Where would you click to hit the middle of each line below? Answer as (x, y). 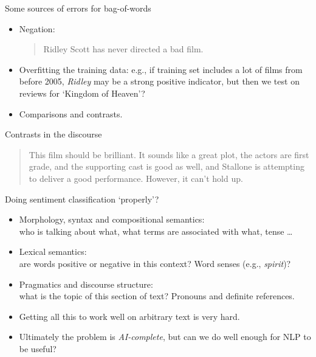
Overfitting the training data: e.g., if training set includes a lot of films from (161, 69)
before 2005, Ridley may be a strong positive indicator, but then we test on (159, 81)
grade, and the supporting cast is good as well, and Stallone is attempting (167, 166)
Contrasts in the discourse (53, 134)
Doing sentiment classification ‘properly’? (82, 199)
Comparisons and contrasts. (71, 113)
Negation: (37, 28)
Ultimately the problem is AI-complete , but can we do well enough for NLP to (165, 337)
